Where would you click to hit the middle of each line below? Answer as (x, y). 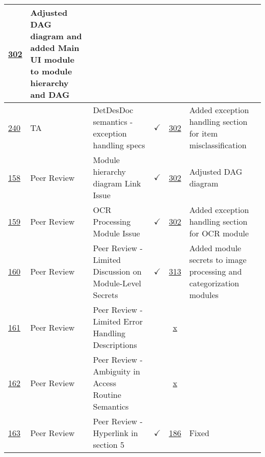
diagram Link (117, 183)
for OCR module (219, 233)
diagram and (56, 36)
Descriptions (115, 345)
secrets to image (218, 260)
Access (104, 383)
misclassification (218, 145)
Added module (215, 248)
